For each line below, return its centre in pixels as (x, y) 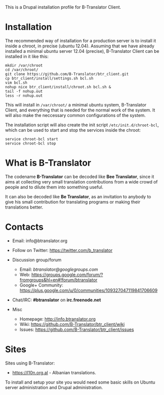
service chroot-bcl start (32, 139)
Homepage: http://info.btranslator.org (58, 319)
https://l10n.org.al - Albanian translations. (54, 372)
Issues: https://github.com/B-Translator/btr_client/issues (77, 329)
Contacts (24, 227)
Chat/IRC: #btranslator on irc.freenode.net (56, 300)
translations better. (24, 207)
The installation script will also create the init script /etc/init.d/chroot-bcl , (82, 125)
